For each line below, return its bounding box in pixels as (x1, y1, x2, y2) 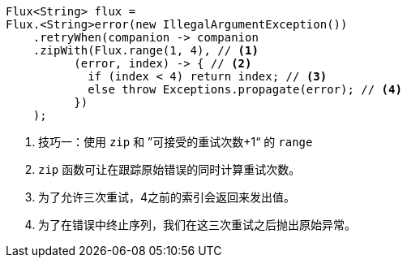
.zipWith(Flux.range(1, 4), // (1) (32, 44, 259, 57)
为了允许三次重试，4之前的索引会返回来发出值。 (38, 190, 296, 204)
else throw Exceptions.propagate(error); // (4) (88, 83, 402, 96)
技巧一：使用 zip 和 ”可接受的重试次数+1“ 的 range (38, 135, 313, 149)
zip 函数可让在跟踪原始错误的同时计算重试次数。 (38, 162, 301, 176)
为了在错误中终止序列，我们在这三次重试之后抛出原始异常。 (38, 218, 356, 232)
